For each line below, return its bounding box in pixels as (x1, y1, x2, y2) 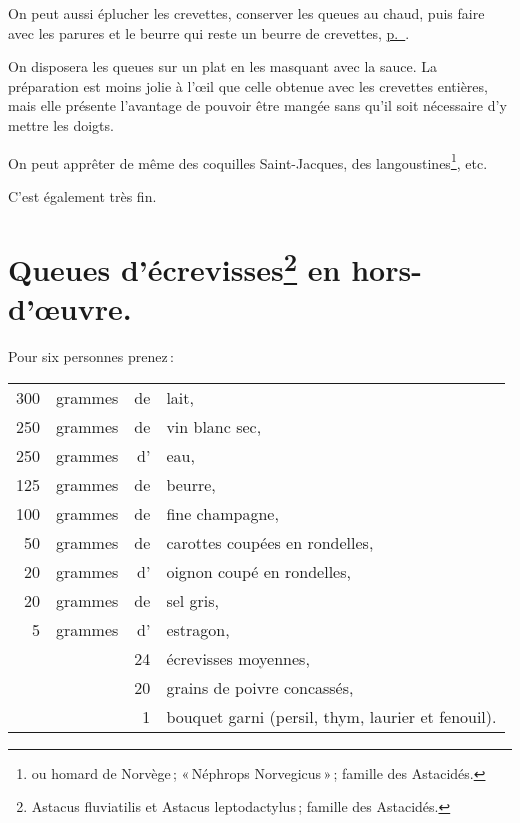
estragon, (166, 617, 230, 641)
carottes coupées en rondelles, (166, 530, 374, 554)
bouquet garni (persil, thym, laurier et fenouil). (166, 704, 497, 728)
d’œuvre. (8, 288, 132, 329)
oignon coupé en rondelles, (166, 559, 351, 583)
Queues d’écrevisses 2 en (8, 244, 341, 289)
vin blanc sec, (166, 414, 262, 438)
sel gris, (166, 588, 220, 612)
